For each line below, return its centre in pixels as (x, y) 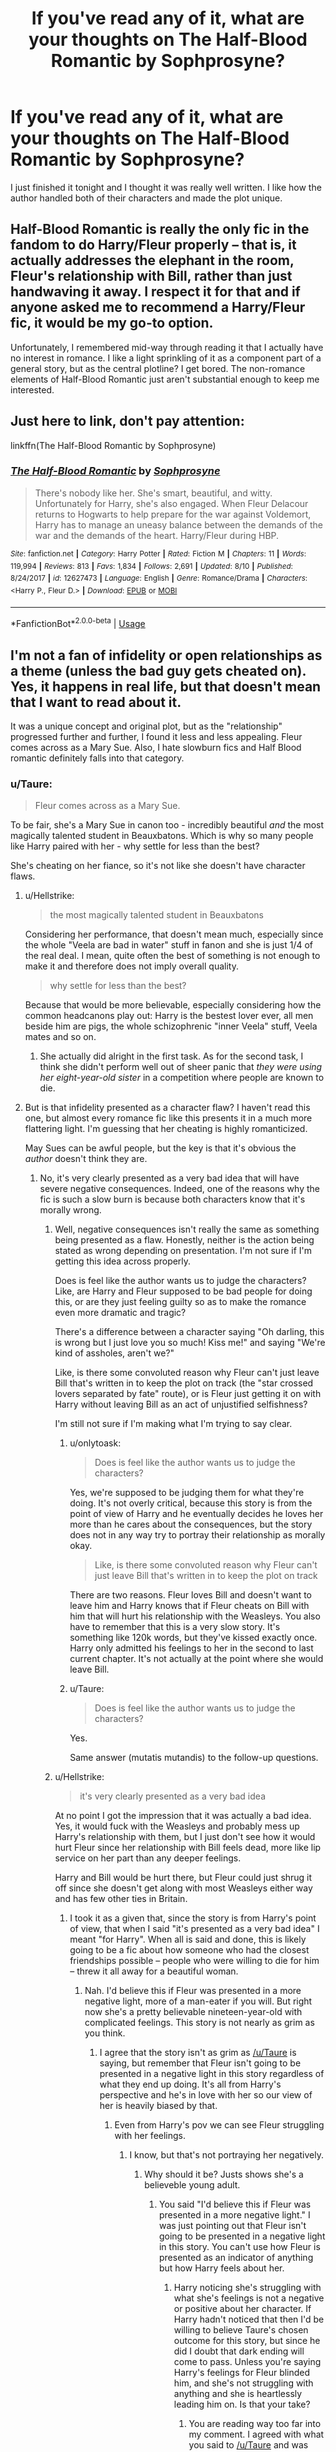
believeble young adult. (192, 2185)
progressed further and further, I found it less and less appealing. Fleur (156, 736)
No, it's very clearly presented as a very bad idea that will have (169, 1178)
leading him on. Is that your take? (242, 2404)
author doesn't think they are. (86, 1159)
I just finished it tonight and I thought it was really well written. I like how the (166, 187)
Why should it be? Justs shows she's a (224, 2174)
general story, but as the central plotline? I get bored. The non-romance (158, 368)
